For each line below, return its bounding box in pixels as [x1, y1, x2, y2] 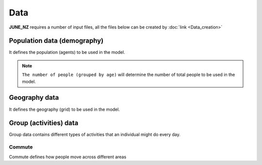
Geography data [9, 93, 59, 102]
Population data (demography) [9, 37, 104, 45]
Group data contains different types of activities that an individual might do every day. [9, 132, 180, 137]
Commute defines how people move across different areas [9, 154, 127, 160]
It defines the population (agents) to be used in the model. [9, 49, 126, 55]
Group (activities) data [9, 119, 79, 127]
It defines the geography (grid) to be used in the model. [9, 106, 120, 112]
